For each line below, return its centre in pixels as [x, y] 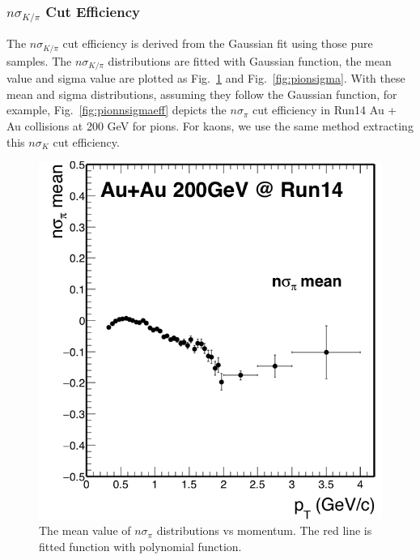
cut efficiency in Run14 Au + [325, 110]
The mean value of [85, 530]
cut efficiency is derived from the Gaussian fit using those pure [218, 43]
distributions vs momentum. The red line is [264, 530]
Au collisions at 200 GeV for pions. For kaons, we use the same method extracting [210, 126]
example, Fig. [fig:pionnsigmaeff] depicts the [117, 110]
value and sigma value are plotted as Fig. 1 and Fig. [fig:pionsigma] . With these [206, 78]
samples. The [39, 60]
